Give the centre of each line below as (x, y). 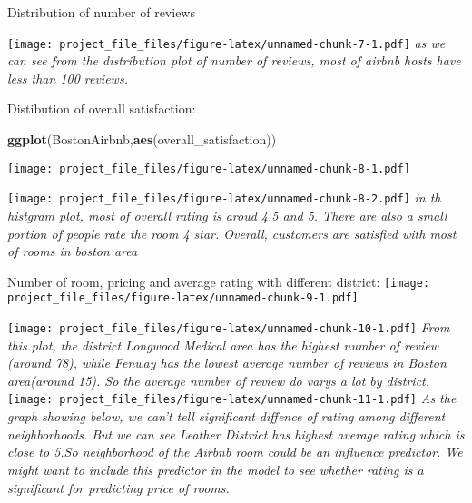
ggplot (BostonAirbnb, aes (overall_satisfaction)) (142, 139)
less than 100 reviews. (68, 78)
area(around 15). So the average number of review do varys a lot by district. (219, 380)
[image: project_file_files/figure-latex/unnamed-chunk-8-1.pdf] (209, 168)
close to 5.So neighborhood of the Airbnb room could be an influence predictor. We (235, 452)
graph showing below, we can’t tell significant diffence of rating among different (226, 416)
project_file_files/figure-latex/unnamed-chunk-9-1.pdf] (183, 298)
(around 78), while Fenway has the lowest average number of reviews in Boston (227, 363)
